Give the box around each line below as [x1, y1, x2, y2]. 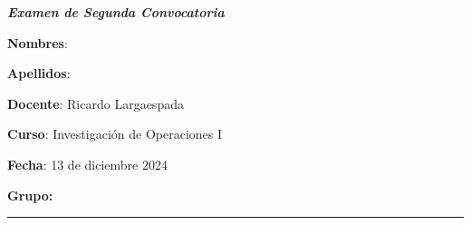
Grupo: [7, 185, 53, 204]
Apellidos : [7, 64, 71, 83]
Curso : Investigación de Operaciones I [7, 124, 223, 143]
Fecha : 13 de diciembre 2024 [7, 154, 168, 173]
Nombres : [7, 33, 68, 52]
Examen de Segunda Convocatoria [7, 3, 225, 21]
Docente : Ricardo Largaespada [7, 93, 184, 112]
